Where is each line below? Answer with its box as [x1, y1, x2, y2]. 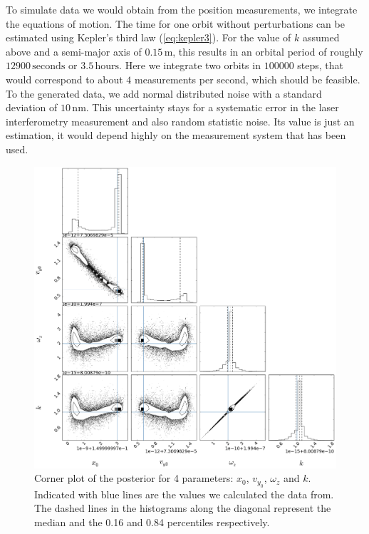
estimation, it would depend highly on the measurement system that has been [6, 128, 346, 143]
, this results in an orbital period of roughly [172, 43, 363, 58]
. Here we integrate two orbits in [119, 58, 261, 73]
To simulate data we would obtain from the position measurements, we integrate [6, 2, 358, 16]
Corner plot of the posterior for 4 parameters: [34, 471, 234, 486]
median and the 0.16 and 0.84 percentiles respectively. [34, 514, 270, 529]
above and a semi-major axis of [6, 43, 142, 58]
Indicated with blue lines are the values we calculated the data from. [34, 486, 334, 501]
